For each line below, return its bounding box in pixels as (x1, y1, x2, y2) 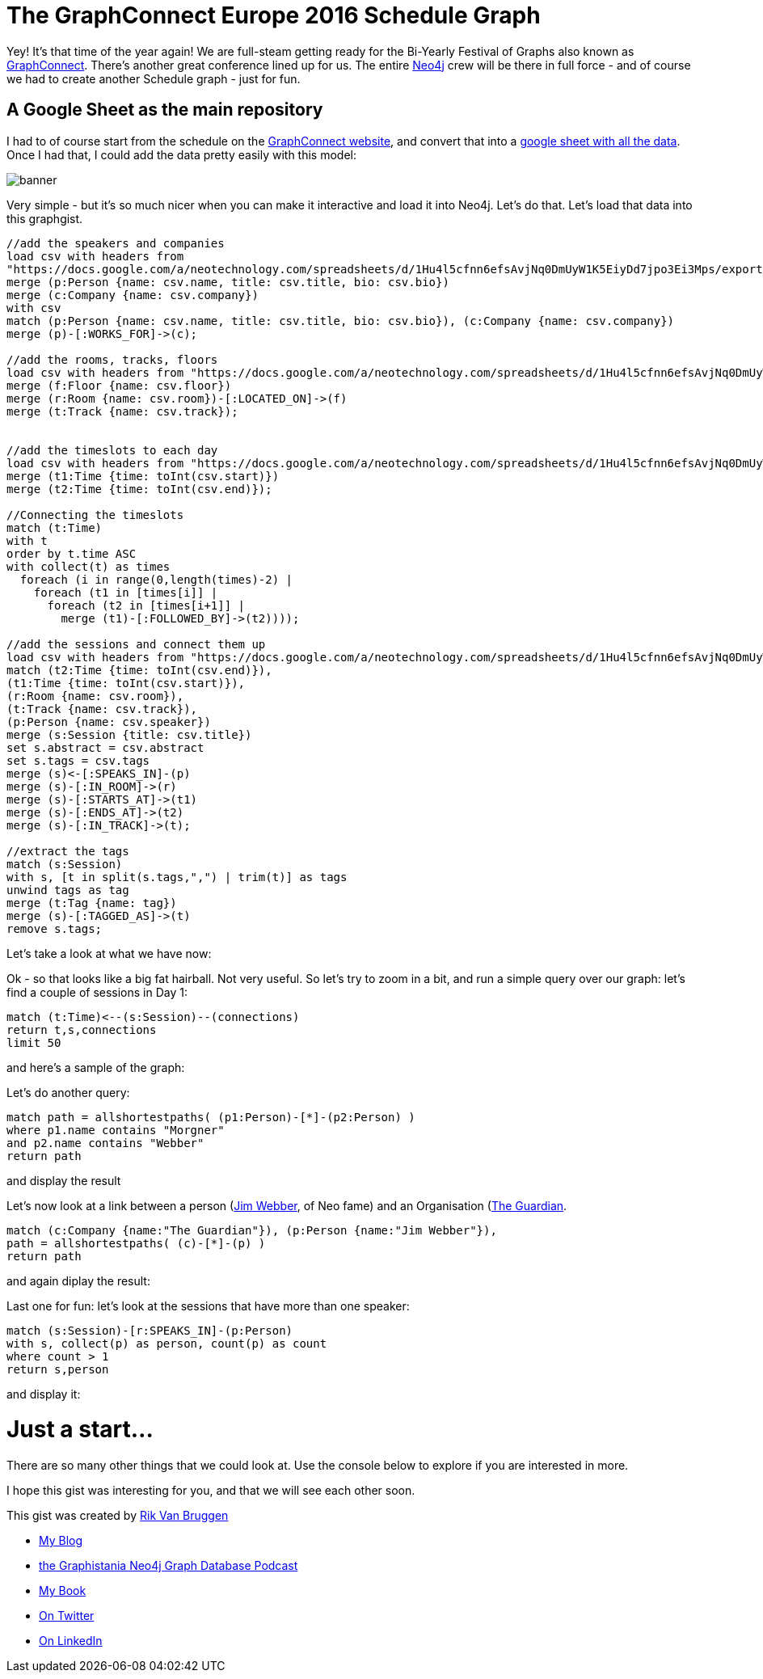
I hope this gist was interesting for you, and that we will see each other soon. (6, 1483, 415, 1498)
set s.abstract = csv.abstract (6, 740, 204, 754)
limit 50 (6, 1036, 61, 1049)
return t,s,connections (6, 1023, 157, 1036)
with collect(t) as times (6, 559, 171, 573)
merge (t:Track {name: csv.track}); (6, 404, 238, 418)
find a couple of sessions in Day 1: (6, 985, 188, 999)
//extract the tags (6, 844, 129, 858)
